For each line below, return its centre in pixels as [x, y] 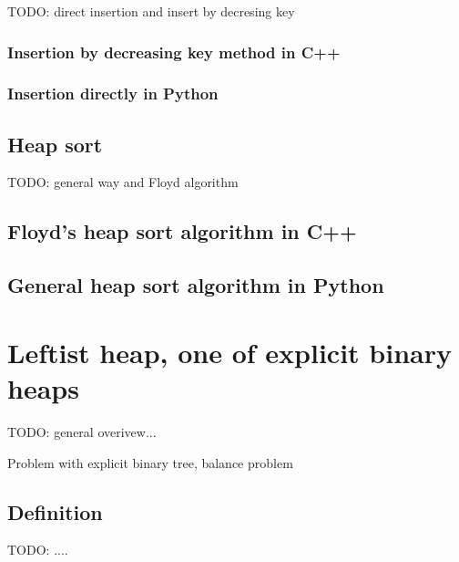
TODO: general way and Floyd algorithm [123, 182]
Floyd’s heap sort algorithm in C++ [182, 231]
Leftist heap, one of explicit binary [229, 352]
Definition [55, 511]
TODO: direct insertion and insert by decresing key [151, 11]
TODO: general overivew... [82, 431]
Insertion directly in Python [113, 94]
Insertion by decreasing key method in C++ [174, 52]
